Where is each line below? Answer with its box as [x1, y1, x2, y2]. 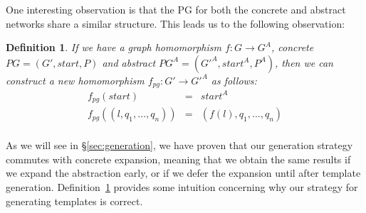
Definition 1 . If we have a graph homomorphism [6, 40, 221, 55]
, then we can [275, 55, 333, 70]
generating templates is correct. [6, 193, 143, 208]
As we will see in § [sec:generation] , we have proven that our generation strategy [6, 138, 353, 153]
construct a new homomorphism [6, 72, 145, 87]
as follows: [211, 72, 257, 87]
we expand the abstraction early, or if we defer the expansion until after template [6, 165, 361, 180]
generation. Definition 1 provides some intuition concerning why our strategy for [6, 180, 358, 195]
